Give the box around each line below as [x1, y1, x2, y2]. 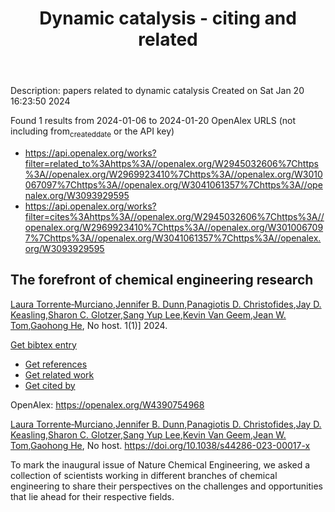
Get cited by [24, 379, 76, 391]
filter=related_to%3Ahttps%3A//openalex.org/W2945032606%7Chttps [24, 157, 319, 169]
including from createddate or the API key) [10, 125, 175, 139]
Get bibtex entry [10, 338, 77, 351]
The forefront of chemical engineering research [10, 272, 314, 289]
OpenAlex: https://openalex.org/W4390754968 [10, 398, 205, 411]
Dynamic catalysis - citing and [39, 7, 297, 30]
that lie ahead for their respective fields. [10, 490, 175, 502]
